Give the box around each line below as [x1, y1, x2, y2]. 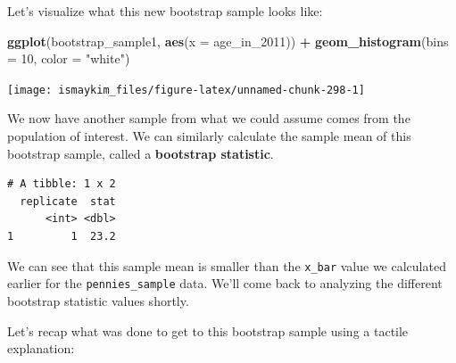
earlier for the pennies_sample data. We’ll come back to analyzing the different [7, 274, 443, 293]
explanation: [7, 339, 75, 358]
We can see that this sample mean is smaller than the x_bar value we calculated [7, 256, 446, 275]
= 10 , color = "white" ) [7, 49, 130, 68]
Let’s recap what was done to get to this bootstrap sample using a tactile [7, 321, 409, 340]
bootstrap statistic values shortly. [7, 291, 189, 309]
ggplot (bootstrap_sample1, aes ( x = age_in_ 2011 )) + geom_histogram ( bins [7, 31, 449, 50]
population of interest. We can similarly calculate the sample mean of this [7, 127, 411, 145]
